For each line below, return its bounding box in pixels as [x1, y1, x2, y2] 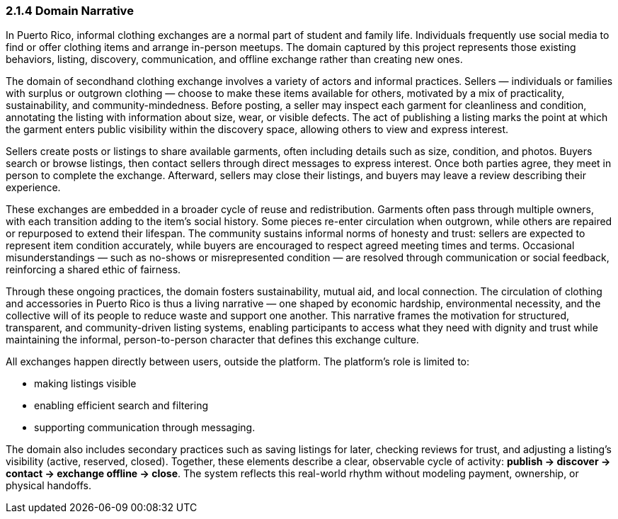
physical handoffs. [6, 479, 91, 492]
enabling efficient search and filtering [34, 399, 209, 412]
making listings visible [34, 377, 137, 390]
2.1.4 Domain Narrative [6, 4, 134, 18]
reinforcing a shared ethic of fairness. [6, 263, 181, 276]
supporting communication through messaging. [34, 421, 256, 434]
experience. [6, 181, 61, 194]
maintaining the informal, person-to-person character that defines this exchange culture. [6, 333, 419, 346]
